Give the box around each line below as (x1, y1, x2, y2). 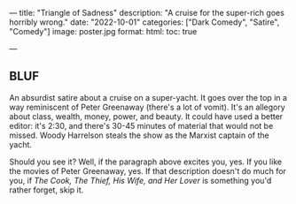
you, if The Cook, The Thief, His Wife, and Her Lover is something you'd (9, 175, 272, 185)
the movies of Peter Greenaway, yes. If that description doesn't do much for (9, 165, 286, 176)
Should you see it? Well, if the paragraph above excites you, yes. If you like (9, 156, 282, 167)
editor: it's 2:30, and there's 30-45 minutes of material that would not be (9, 120, 274, 131)
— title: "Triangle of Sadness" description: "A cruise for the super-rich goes (9, 8, 285, 18)
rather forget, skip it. (9, 185, 84, 195)
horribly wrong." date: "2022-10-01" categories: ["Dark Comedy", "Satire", (9, 17, 280, 27)
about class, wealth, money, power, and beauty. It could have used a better (9, 110, 284, 122)
